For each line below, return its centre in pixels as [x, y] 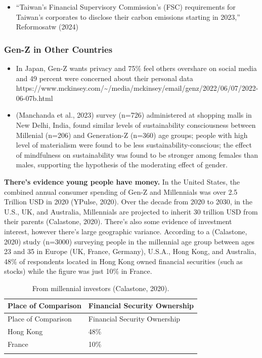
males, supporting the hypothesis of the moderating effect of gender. [122, 165]
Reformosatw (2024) [47, 27]
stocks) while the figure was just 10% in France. [78, 271]
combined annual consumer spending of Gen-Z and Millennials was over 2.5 [121, 191]
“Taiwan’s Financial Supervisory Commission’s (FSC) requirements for [126, 7]
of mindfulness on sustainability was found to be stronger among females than [137, 154]
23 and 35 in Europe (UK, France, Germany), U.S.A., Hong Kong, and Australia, [130, 251]
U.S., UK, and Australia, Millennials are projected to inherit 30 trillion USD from [131, 211]
